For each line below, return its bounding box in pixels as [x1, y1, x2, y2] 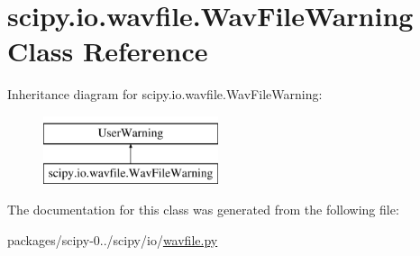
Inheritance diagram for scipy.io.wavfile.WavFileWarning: [7, 85, 323, 104]
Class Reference [7, 32, 208, 69]
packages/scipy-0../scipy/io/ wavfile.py [7, 230, 218, 249]
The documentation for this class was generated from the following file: [7, 200, 399, 219]
